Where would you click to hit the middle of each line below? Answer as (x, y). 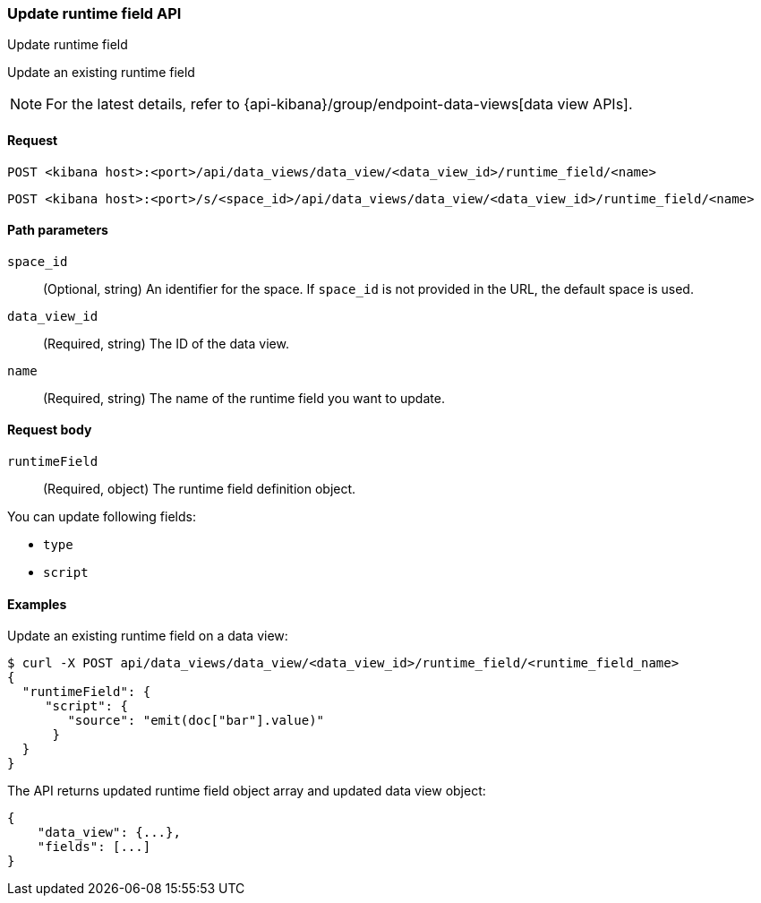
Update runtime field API (94, 13)
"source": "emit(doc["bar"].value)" (196, 721)
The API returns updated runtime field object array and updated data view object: (247, 791)
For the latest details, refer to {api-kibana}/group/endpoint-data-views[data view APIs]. (339, 104)
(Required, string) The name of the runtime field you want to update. (244, 398)
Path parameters (58, 230)
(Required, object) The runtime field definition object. (200, 489)
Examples (37, 604)
